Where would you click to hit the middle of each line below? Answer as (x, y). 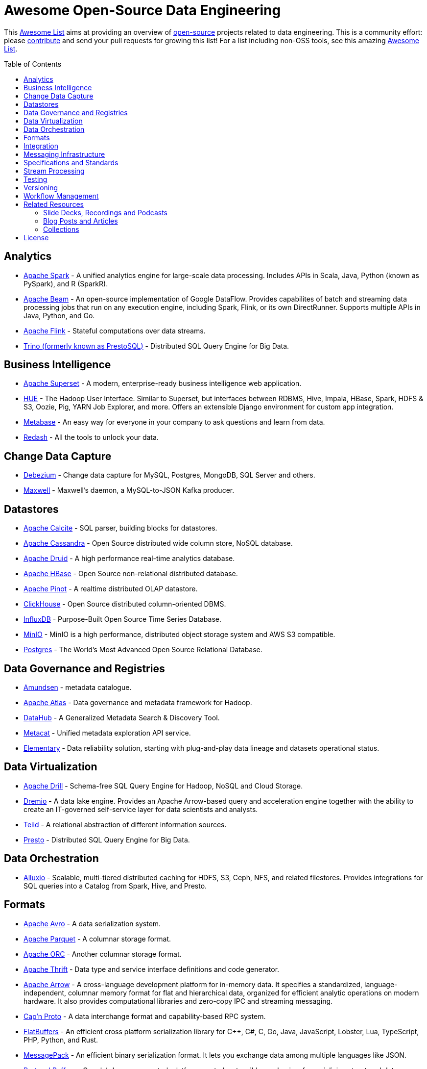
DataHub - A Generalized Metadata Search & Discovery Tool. (122, 717)
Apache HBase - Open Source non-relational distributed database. (131, 574)
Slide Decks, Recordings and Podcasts (105, 212)
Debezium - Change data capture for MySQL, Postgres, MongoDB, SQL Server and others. (169, 475)
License (36, 237)
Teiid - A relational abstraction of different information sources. (125, 824)
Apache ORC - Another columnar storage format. (103, 954)
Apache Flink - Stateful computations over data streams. (115, 331)
